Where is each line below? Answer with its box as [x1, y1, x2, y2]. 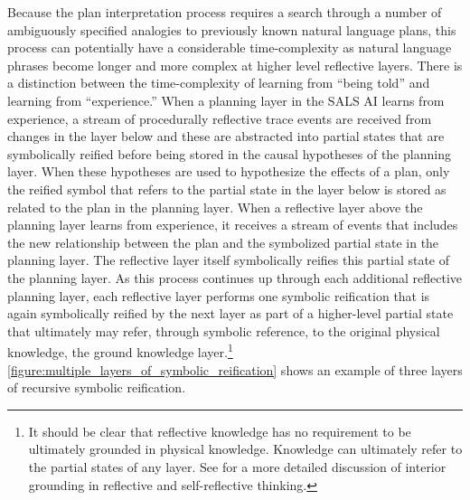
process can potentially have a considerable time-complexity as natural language [7, 38, 452, 57]
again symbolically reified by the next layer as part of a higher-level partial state [7, 304, 454, 323]
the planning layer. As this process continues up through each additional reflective [7, 268, 463, 287]
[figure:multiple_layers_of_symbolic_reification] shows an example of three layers [7, 360, 463, 379]
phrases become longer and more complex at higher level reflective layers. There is [7, 55, 463, 74]
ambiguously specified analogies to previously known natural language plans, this [7, 20, 456, 39]
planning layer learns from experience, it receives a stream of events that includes [7, 215, 458, 234]
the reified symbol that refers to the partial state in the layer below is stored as [7, 179, 446, 198]
